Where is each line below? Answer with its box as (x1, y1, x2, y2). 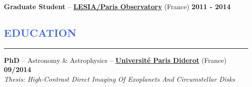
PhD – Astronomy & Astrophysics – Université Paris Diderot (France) (4, 55, 227, 65)
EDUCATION (4, 25, 77, 40)
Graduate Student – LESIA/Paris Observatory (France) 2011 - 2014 (4, 1, 231, 11)
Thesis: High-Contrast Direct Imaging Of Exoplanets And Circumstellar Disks (4, 73, 235, 84)
